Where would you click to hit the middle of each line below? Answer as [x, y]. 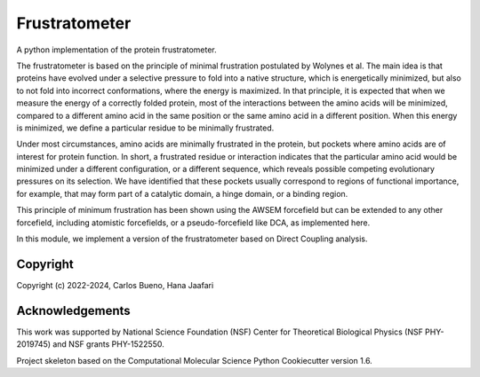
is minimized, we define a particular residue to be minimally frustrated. [145, 128]
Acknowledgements [73, 310]
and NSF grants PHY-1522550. [108, 344]
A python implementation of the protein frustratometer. [116, 50]
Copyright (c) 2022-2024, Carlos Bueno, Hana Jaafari [115, 285]
